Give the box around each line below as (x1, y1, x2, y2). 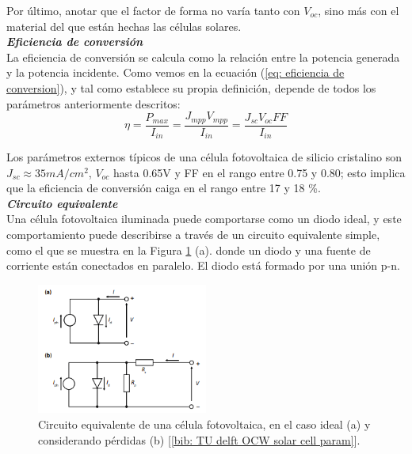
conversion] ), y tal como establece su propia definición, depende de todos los (6, 79, 376, 96)
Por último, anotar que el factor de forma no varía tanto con (6, 2, 300, 18)
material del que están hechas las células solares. (6, 17, 242, 34)
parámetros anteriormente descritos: (6, 95, 181, 112)
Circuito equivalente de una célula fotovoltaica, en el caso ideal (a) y (38, 416, 371, 433)
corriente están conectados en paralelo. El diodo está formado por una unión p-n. (6, 257, 400, 274)
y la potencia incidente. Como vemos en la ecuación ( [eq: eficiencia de (6, 64, 345, 81)
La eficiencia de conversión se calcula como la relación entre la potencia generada (6, 48, 400, 65)
